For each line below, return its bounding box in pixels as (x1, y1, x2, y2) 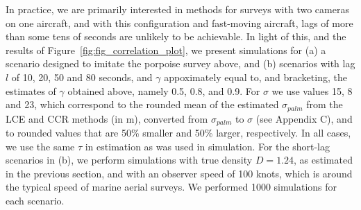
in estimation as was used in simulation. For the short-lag (85, 139, 330, 153)
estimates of (6, 83, 56, 98)
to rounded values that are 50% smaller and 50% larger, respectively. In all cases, (6, 125, 351, 140)
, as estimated (294, 152, 353, 167)
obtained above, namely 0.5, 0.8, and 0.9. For (67, 83, 260, 98)
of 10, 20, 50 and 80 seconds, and (11, 69, 153, 84)
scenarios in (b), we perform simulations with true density (6, 152, 253, 167)
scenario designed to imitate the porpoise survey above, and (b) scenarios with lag (6, 56, 355, 71)
